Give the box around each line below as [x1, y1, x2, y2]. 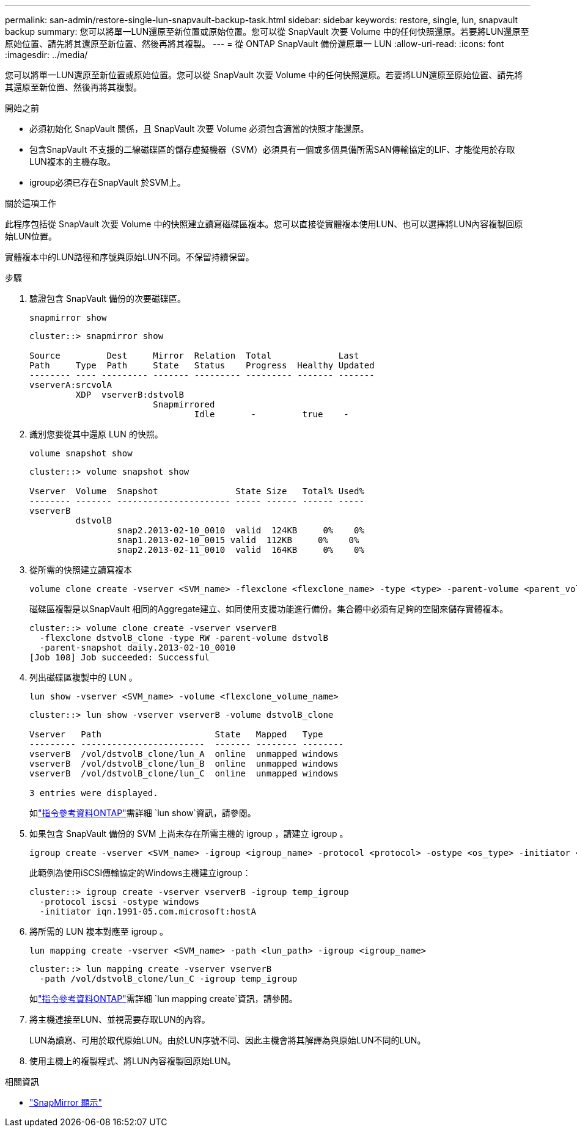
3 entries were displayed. [29, 788, 158, 798]
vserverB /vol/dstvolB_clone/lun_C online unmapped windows [29, 769, 339, 778]
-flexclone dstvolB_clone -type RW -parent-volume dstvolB [39, 633, 328, 643]
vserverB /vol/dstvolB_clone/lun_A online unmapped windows [29, 749, 339, 759]
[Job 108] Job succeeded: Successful [29, 652, 210, 662]
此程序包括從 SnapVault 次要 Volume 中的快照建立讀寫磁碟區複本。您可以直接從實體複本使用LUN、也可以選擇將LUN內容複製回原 [5, 219, 523, 229]
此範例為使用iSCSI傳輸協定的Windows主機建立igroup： [29, 867, 251, 878]
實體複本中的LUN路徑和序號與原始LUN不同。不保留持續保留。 [5, 252, 254, 262]
